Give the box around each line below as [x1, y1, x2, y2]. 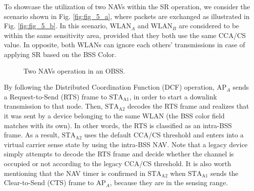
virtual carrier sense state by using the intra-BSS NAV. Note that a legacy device [4, 139, 248, 149]
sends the [210, 168, 238, 178]
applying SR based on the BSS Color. [4, 49, 116, 59]
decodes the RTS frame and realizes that [127, 101, 249, 111]
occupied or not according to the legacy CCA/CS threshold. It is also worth [4, 158, 232, 168]
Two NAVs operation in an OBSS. [23, 65, 125, 76]
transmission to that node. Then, [4, 101, 103, 111]
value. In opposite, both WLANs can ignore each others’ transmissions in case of [4, 39, 245, 50]
